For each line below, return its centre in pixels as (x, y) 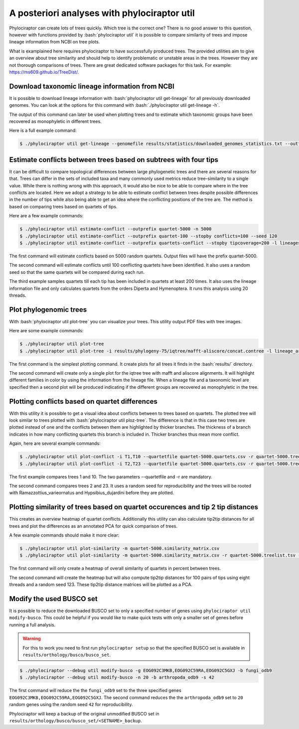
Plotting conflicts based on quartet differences (83, 401)
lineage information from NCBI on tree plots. (55, 42)
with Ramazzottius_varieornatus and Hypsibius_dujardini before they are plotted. (92, 493)
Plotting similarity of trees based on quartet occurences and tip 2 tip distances (134, 507)
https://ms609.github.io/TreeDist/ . (44, 72)
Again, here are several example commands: (55, 443)
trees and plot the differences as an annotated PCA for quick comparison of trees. (93, 526)
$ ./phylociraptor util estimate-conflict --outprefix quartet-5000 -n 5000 (116, 229)
